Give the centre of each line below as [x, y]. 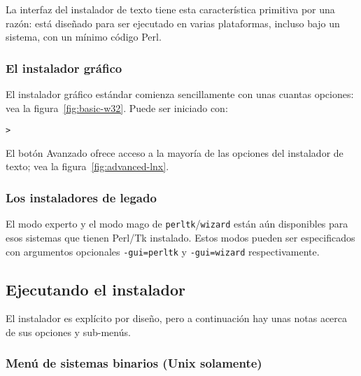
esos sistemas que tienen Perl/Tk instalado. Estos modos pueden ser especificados [180, 237]
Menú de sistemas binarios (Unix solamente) [134, 363]
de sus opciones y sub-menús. [68, 332]
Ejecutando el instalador [96, 289]
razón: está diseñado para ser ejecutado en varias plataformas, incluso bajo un [173, 23]
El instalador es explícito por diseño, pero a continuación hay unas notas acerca [177, 318]
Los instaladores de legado [81, 197]
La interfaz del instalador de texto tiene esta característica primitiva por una [170, 9]
